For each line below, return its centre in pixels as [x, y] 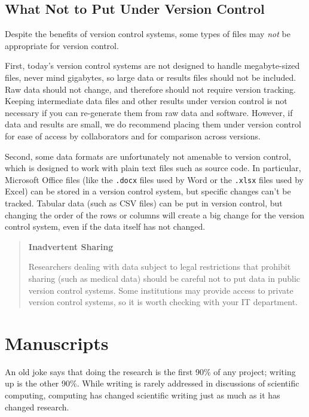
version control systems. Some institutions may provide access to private [161, 290]
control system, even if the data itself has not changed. [105, 226]
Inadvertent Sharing [71, 246]
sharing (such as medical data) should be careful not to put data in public [164, 278]
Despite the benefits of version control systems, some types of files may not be [148, 34]
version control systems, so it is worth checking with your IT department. [163, 302]
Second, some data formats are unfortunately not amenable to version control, [148, 156]
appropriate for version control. [62, 45]
